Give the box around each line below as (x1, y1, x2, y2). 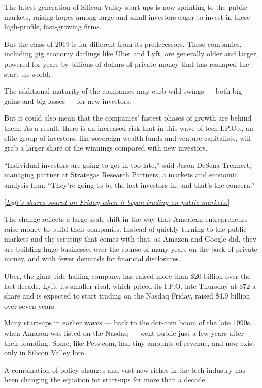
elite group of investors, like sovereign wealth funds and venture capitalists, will (4, 132, 251, 143)
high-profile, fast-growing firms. (4, 21, 102, 32)
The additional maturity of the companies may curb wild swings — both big (4, 85, 242, 96)
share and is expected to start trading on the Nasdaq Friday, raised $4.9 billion (4, 290, 250, 301)
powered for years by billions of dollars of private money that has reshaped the (4, 58, 249, 69)
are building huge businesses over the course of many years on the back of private (4, 243, 257, 254)
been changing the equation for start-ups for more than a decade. (4, 374, 207, 385)
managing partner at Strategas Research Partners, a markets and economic (4, 169, 238, 180)
